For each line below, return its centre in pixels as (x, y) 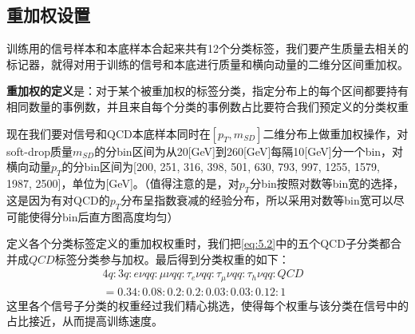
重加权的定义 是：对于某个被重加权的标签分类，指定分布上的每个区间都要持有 (207, 91)
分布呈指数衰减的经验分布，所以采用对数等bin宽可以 (257, 199)
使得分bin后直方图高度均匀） (103, 216)
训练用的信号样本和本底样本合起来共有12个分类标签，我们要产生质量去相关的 (207, 48)
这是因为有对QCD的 (58, 199)
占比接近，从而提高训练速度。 (85, 321)
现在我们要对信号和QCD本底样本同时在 (109, 133)
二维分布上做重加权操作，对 (336, 133)
